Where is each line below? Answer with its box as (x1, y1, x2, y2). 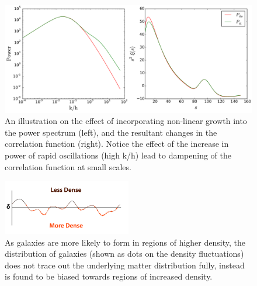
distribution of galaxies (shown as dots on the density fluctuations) (5, 247, 244, 260)
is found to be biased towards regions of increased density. (5, 270, 213, 282)
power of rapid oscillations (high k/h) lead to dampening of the (5, 149, 231, 161)
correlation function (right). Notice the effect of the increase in (5, 137, 229, 150)
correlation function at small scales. (5, 160, 131, 173)
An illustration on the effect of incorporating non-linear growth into (5, 115, 247, 127)
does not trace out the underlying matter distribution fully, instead (5, 259, 245, 271)
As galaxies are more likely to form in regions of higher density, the (5, 236, 245, 248)
